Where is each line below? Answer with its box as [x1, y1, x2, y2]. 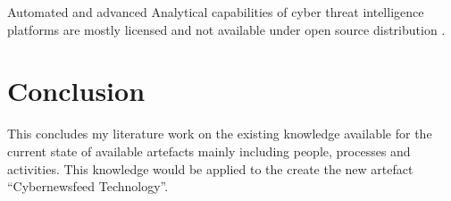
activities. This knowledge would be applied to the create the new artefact [7, 159, 413, 178]
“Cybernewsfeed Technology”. [7, 177, 169, 196]
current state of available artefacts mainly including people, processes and [7, 141, 411, 160]
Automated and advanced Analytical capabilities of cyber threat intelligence [7, 3, 424, 21]
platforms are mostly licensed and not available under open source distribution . [7, 20, 446, 38]
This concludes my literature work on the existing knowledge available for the [7, 124, 432, 143]
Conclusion [7, 72, 146, 109]
